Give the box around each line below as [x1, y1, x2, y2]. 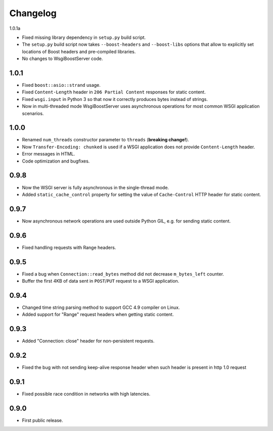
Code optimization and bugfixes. [22, 158, 90, 164]
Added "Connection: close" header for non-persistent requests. [22, 338, 155, 344]
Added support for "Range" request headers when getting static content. [22, 311, 174, 317]
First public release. [22, 417, 63, 423]
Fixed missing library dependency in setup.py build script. [22, 34, 146, 40]
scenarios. [22, 110, 44, 116]
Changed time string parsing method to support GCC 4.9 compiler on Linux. [22, 304, 180, 310]
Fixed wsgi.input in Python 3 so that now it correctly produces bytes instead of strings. [22, 96, 208, 102]
